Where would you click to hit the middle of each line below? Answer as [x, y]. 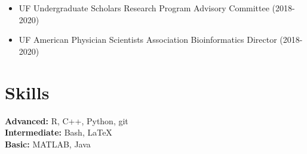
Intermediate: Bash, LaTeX [59, 132]
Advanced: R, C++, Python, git [67, 120]
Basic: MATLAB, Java [48, 144]
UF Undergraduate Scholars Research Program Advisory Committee [144, 8]
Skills [27, 92]
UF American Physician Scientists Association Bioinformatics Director [148, 40]
